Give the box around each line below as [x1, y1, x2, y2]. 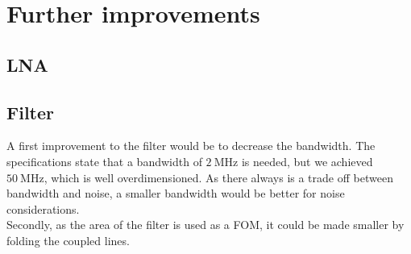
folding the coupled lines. [6, 231, 130, 248]
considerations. [6, 200, 80, 217]
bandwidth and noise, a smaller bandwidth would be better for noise [6, 185, 345, 202]
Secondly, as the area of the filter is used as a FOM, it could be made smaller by [6, 216, 405, 233]
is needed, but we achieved [241, 152, 373, 169]
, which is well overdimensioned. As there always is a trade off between [44, 169, 393, 185]
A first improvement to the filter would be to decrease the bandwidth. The [6, 137, 376, 154]
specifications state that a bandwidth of [6, 152, 202, 169]
